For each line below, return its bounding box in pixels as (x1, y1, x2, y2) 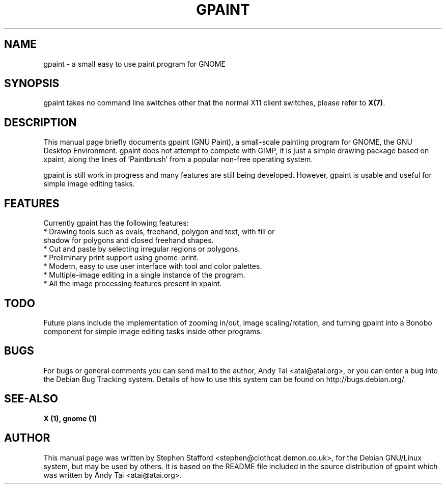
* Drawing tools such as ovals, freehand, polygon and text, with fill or (43, 227, 275, 236)
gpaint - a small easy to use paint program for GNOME (43, 59, 226, 68)
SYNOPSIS (4, 77, 60, 90)
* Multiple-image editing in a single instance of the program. (43, 270, 245, 280)
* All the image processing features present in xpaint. (43, 279, 222, 288)
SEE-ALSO (4, 392, 58, 405)
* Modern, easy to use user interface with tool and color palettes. (43, 262, 262, 271)
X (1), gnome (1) (43, 414, 97, 423)
